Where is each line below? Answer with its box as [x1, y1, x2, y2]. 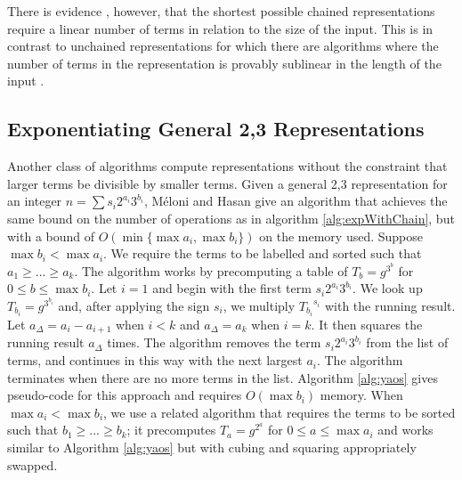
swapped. [7, 455, 58, 474]
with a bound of [7, 226, 95, 245]
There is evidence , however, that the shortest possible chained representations [7, 2, 435, 20]
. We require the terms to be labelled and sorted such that [103, 244, 422, 263]
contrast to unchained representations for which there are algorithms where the [7, 37, 439, 55]
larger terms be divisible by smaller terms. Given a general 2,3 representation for [7, 174, 448, 192]
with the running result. [324, 296, 456, 314]
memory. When [320, 386, 403, 404]
